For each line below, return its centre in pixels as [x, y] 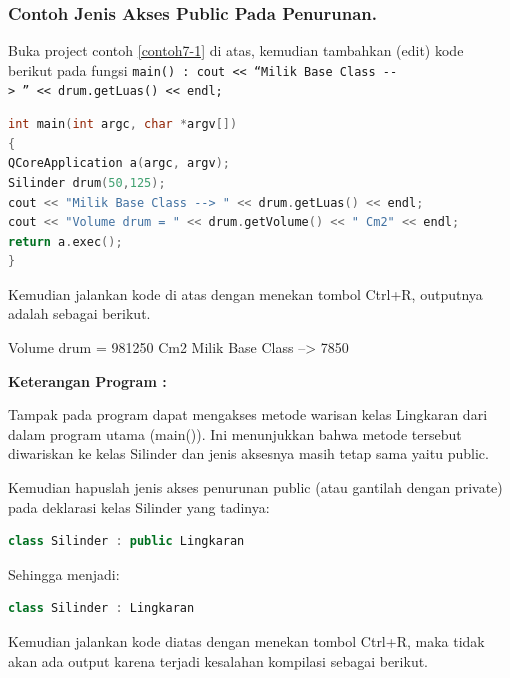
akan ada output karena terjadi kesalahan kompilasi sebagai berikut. [218, 660]
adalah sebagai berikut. [79, 313]
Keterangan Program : [87, 380]
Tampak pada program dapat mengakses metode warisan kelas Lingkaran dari [248, 414]
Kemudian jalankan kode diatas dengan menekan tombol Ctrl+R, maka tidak [246, 641]
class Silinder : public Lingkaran [126, 541]
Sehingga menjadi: [64, 573]
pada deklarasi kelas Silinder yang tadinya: [139, 506]
